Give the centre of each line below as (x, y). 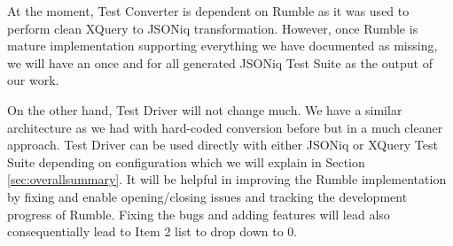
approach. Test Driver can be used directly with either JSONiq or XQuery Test (223, 145)
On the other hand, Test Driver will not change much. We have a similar (205, 109)
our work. (33, 80)
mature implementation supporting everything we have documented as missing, (223, 46)
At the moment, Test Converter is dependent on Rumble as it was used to (208, 11)
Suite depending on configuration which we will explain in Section (186, 161)
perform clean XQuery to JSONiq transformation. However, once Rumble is (213, 28)
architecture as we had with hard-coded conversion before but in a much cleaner (225, 127)
